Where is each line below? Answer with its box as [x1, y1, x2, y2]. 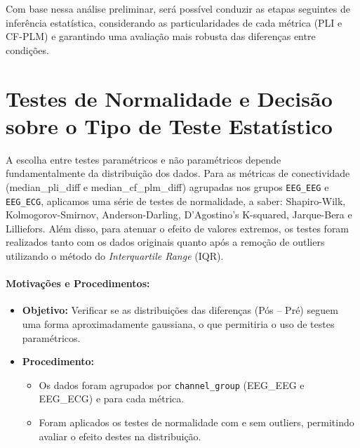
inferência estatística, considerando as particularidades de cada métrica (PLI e [6, 15, 342, 29]
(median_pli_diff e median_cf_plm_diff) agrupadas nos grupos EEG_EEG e [6, 179, 329, 194]
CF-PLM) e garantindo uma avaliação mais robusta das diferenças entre [6, 29, 316, 44]
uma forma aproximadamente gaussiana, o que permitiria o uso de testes [22, 316, 335, 331]
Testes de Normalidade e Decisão [6, 84, 333, 112]
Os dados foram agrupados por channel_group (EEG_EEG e [39, 377, 305, 392]
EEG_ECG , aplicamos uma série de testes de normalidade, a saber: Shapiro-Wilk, [6, 193, 346, 208]
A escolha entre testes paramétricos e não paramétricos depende [6, 152, 281, 166]
